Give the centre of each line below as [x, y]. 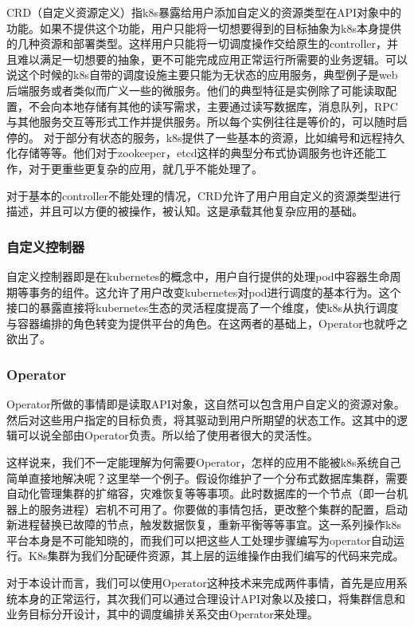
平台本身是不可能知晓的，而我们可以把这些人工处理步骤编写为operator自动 [200, 540]
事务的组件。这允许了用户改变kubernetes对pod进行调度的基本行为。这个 [215, 292]
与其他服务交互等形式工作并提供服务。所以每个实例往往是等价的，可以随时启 [207, 122]
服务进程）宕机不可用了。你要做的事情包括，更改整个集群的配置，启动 [223, 509]
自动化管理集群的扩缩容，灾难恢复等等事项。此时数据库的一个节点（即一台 [201, 493]
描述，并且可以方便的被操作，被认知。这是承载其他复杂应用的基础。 [185, 211]
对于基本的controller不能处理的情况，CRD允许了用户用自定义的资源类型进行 [204, 195]
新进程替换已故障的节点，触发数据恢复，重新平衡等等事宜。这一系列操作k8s [204, 524]
